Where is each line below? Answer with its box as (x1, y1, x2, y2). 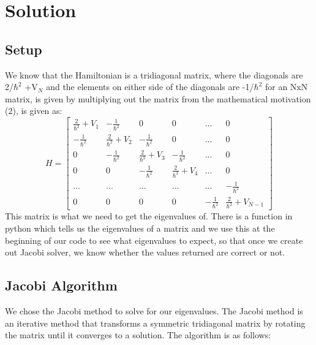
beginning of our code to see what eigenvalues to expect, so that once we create (5, 233, 303, 246)
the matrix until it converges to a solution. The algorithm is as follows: (5, 328, 271, 341)
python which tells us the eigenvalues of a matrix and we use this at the (5, 222, 275, 235)
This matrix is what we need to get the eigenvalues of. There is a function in (5, 210, 293, 222)
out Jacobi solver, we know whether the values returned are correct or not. (5, 246, 285, 259)
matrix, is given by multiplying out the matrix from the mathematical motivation (5, 92, 311, 105)
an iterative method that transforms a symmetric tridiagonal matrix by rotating (5, 316, 306, 329)
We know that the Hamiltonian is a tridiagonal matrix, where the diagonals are (5, 68, 303, 81)
